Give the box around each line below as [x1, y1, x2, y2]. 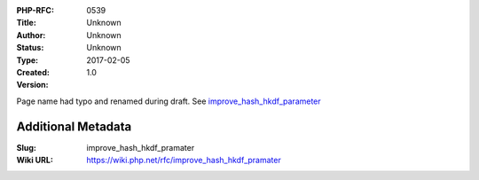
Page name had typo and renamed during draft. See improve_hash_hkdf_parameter [16, 96, 321, 106]
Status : [16, 43, 44, 53]
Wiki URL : [16, 155, 53, 166]
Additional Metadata [16, 119, 132, 134]
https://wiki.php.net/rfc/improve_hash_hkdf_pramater [86, 155, 281, 166]
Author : [16, 29, 46, 40]
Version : [16, 80, 49, 90]
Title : [16, 18, 37, 28]
